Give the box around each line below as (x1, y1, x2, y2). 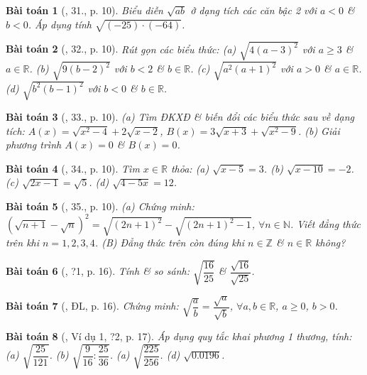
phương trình (6, 137, 62, 152)
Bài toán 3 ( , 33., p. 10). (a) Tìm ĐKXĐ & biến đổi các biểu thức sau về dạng (6, 109, 354, 124)
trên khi (6, 235, 40, 250)
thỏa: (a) (170, 161, 209, 175)
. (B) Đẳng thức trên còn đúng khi (94, 235, 245, 250)
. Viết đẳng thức (290, 217, 361, 232)
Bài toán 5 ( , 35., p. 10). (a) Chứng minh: (6, 198, 195, 213)
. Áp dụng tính (28, 16, 92, 31)
